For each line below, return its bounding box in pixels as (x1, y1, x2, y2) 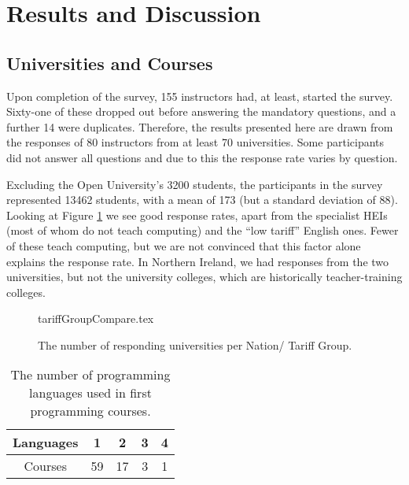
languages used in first (29, 383, 152, 402)
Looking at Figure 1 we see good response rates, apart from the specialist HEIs (6, 206, 388, 223)
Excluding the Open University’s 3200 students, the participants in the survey (6, 176, 383, 192)
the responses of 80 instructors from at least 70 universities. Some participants (6, 134, 385, 150)
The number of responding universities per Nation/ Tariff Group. (38, 336, 352, 353)
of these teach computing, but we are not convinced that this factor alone (6, 237, 361, 254)
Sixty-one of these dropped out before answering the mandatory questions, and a (6, 103, 396, 120)
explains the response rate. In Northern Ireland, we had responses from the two (6, 253, 389, 269)
